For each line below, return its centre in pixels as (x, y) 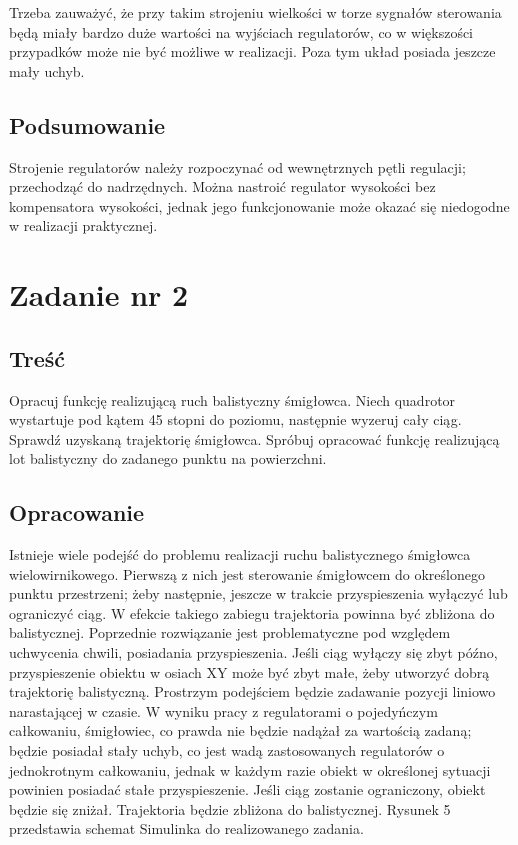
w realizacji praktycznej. (83, 225)
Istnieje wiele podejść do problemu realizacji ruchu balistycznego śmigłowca (240, 554)
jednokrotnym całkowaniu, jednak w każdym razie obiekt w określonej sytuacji (250, 769)
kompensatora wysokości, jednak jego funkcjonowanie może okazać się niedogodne (259, 205)
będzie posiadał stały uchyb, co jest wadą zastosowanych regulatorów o (227, 750)
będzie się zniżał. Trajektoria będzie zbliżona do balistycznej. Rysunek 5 (230, 808)
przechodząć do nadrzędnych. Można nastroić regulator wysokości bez (222, 186)
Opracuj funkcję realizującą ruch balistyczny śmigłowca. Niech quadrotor (232, 399)
